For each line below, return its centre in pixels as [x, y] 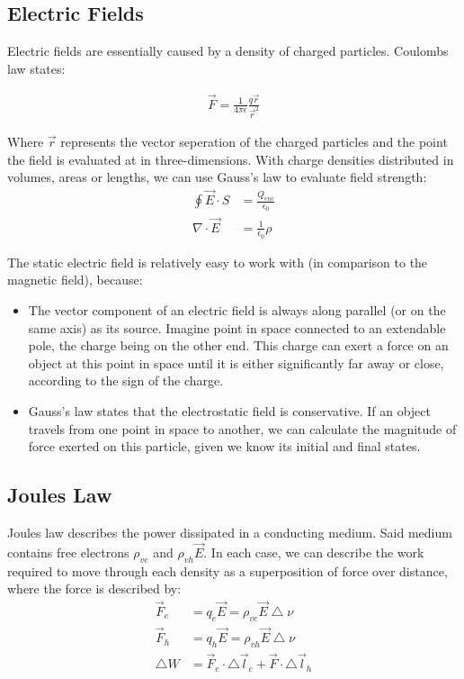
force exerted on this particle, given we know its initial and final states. [224, 446]
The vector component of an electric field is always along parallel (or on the [237, 310]
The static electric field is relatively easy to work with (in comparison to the [218, 262]
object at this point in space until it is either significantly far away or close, [236, 362]
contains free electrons [68, 552]
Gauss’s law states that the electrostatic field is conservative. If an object [229, 410]
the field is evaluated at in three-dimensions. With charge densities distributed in [231, 159]
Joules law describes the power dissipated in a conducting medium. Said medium [230, 532]
